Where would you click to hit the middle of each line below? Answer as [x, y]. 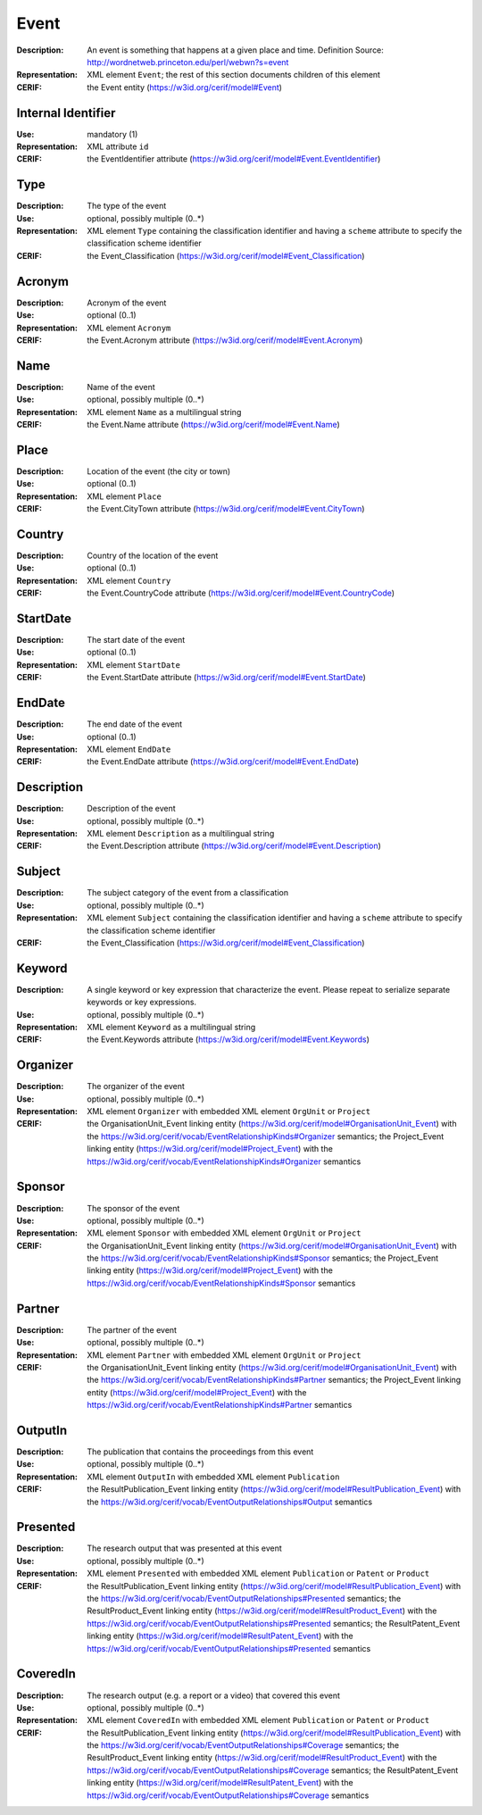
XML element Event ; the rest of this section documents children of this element [234, 75]
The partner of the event [132, 1329]
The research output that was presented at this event [185, 1548]
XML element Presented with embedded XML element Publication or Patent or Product [258, 1574]
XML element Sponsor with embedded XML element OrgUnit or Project [224, 1233]
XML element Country [129, 580]
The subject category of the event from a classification [188, 893]
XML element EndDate [129, 749]
